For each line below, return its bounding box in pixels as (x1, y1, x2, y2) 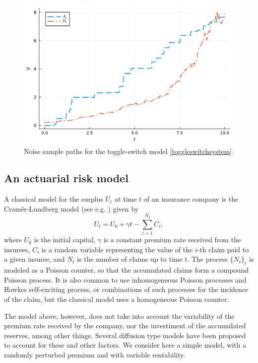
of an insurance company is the (143, 194, 239, 204)
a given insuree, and (4, 254, 65, 264)
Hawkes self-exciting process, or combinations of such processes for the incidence (4, 284, 249, 294)
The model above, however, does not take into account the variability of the (4, 310, 235, 321)
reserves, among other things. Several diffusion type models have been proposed (4, 330, 246, 340)
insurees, (4, 244, 30, 254)
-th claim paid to (197, 244, 249, 254)
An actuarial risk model (4, 170, 129, 186)
